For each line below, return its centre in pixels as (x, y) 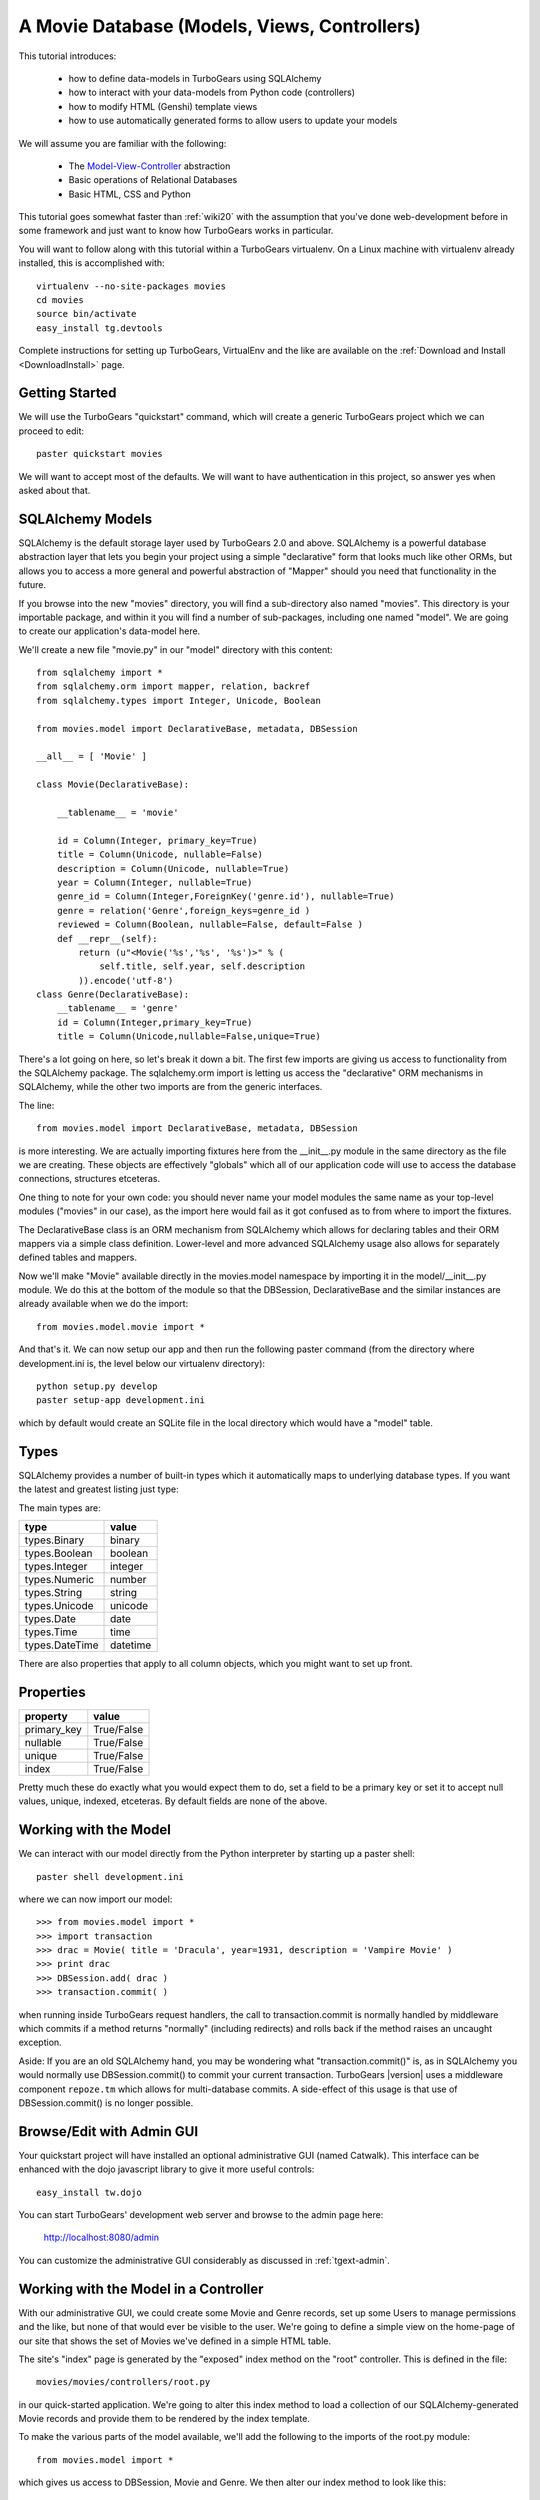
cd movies (60, 300)
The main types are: (60, 1507)
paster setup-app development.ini (120, 1400)
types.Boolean (58, 1553)
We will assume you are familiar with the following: (122, 143)
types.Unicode (59, 1605)
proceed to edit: (51, 431)
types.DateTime (61, 1645)
